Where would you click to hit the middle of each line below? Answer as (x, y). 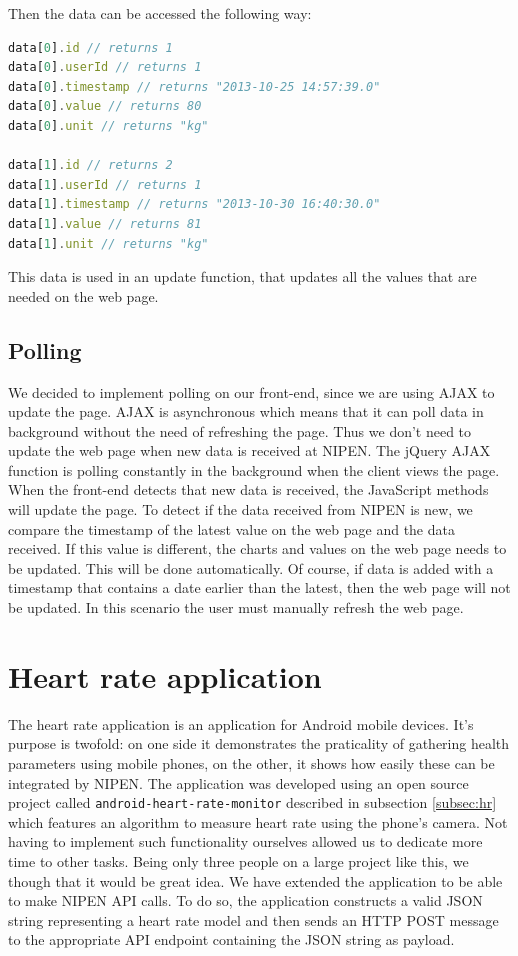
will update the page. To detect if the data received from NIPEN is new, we (240, 509)
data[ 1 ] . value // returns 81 (105, 223)
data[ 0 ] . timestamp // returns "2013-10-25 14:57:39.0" (194, 86)
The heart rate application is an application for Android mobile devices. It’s (241, 723)
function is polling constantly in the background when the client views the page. (254, 469)
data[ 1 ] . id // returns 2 (90, 165)
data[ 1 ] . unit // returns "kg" (108, 243)
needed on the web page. (83, 295)
